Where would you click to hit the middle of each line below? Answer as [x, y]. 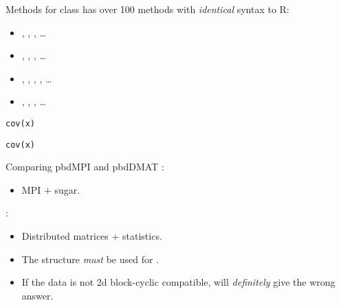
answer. [37, 295]
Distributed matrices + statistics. [92, 236]
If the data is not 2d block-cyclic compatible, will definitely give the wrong [178, 282]
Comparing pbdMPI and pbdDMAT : [85, 167]
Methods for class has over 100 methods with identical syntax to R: [147, 9]
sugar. [67, 189]
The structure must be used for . [90, 259]
